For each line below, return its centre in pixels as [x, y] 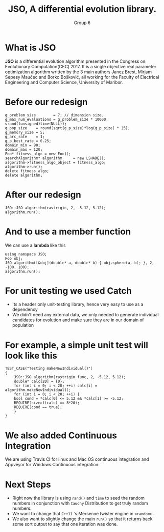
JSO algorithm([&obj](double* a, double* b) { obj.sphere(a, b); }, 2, [80, 263]
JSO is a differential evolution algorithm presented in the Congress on [75, 61]
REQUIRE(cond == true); [38, 407]
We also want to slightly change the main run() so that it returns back [82, 519]
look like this [31, 355]
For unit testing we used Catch [69, 291]
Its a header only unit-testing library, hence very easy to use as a [78, 304]
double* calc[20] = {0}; [39, 382]
